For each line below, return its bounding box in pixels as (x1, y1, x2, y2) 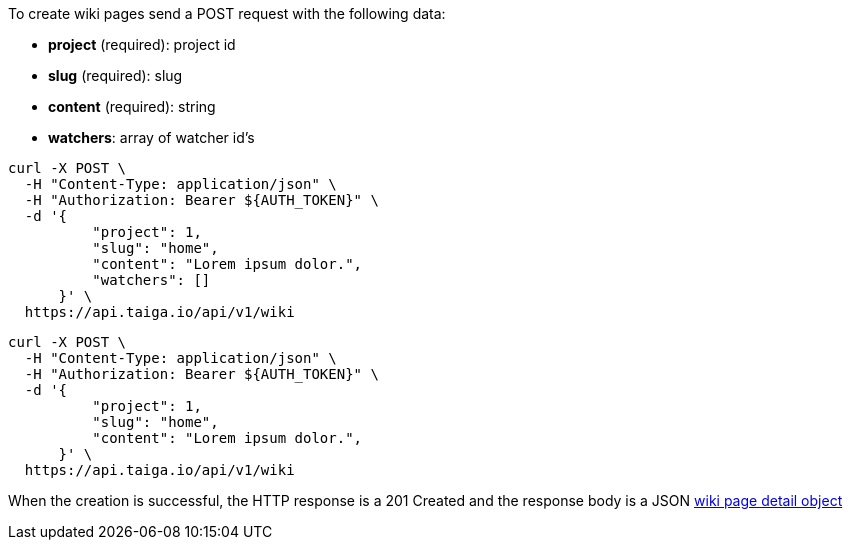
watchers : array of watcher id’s (48, 129, 255, 146)
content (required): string (48, 98, 216, 115)
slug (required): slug (48, 67, 183, 84)
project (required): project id (48, 36, 236, 53)
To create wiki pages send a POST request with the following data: (8, 5, 446, 22)
